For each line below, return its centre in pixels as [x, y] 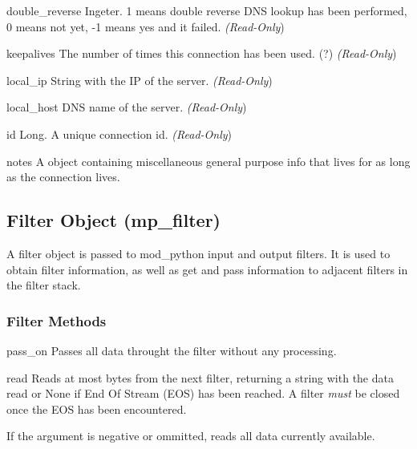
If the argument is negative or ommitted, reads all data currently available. [191, 436]
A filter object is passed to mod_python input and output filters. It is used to [198, 253]
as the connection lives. [63, 177]
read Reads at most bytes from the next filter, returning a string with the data [200, 377]
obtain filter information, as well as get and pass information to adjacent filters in [207, 269]
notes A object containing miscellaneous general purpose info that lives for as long [208, 161]
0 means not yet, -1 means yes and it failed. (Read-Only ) [146, 26]
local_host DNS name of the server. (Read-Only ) [127, 107]
